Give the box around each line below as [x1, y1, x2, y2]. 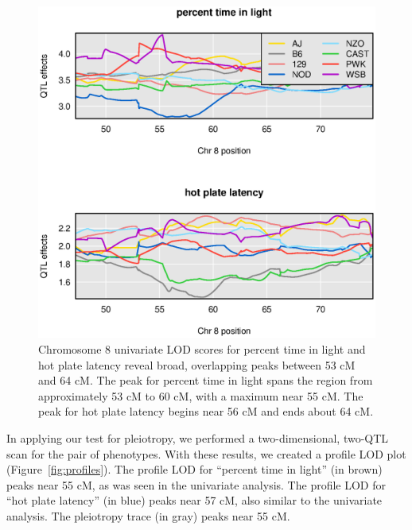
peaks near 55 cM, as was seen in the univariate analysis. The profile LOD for [6, 476, 386, 493]
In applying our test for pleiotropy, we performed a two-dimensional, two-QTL [6, 429, 389, 446]
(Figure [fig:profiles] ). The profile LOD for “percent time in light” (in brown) [6, 461, 383, 478]
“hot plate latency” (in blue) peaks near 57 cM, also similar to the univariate [6, 492, 383, 509]
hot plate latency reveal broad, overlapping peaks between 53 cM [38, 356, 356, 373]
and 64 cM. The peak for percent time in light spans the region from [38, 372, 373, 389]
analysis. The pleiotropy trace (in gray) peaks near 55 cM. [6, 507, 290, 524]
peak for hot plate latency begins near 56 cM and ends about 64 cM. [38, 403, 374, 420]
